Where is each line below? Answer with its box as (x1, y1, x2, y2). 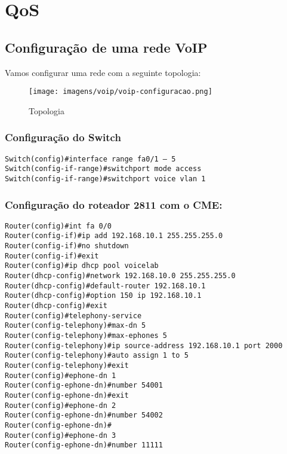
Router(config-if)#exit (5, 251, 99, 260)
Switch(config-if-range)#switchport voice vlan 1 (5, 174, 206, 183)
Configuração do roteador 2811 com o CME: (5, 197, 223, 212)
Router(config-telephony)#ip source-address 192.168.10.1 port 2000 (5, 341, 283, 350)
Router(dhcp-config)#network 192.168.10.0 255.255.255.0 (5, 272, 236, 281)
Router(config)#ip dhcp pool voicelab (5, 261, 159, 270)
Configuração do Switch (5, 130, 121, 145)
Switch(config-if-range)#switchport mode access (5, 164, 202, 173)
